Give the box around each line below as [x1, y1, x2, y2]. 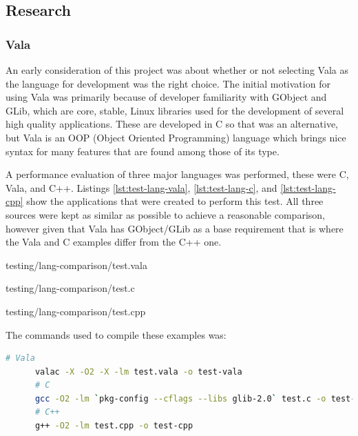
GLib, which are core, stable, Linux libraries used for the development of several [6, 103, 344, 117]
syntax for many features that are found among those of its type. [6, 143, 280, 158]
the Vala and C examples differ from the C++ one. [6, 235, 222, 249]
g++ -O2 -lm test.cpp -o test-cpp [34, 421, 193, 431]
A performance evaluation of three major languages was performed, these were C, [6, 167, 349, 181]
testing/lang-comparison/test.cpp [6, 304, 146, 318]
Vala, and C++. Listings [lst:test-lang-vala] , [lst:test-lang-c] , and [6, 180, 277, 195]
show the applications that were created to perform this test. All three [26, 194, 324, 208]
